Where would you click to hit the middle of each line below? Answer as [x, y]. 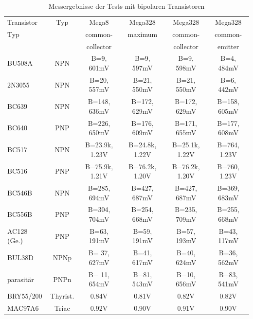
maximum [143, 34]
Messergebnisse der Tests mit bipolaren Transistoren [126, 6]
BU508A [20, 63]
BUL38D [20, 257]
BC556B [20, 214]
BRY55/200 [25, 296]
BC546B [20, 192]
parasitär [21, 279]
